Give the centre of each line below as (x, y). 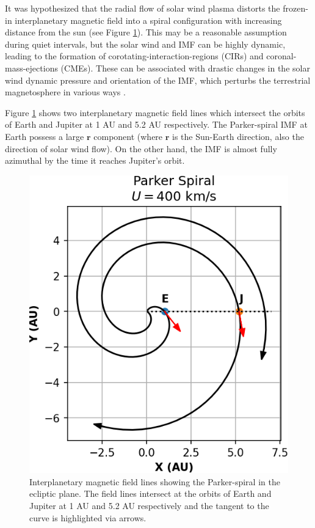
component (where (128, 136)
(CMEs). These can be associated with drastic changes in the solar (185, 68)
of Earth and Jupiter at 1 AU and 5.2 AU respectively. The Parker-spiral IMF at (156, 124)
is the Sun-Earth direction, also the (238, 136)
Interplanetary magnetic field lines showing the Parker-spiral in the (155, 481)
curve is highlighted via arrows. (88, 517)
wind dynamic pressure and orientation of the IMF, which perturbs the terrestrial (158, 80)
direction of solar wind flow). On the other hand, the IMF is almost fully (141, 148)
